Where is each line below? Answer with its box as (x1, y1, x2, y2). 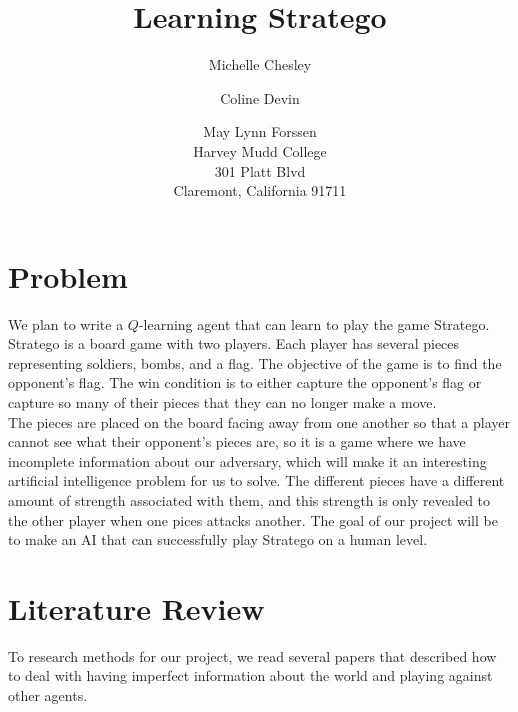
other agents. (8, 685, 88, 706)
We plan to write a (8, 313, 124, 334)
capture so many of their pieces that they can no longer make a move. (8, 392, 437, 412)
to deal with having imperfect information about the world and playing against (8, 665, 493, 686)
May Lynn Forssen (203, 121, 317, 142)
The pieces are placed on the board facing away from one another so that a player (8, 411, 510, 432)
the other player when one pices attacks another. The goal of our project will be (8, 509, 498, 530)
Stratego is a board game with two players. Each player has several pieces (8, 333, 460, 354)
